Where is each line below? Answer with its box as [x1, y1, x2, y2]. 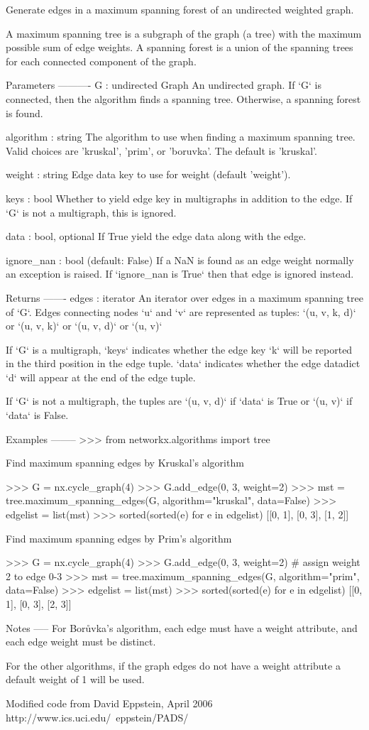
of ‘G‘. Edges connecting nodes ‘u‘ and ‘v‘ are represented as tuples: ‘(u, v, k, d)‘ [6, 304, 356, 319]
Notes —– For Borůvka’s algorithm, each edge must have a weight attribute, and [6, 620, 358, 635]
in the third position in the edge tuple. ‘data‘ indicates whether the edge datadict [6, 356, 360, 371]
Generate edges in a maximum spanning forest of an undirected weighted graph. [6, 2, 354, 16]
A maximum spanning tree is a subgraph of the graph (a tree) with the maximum [6, 26, 362, 40]
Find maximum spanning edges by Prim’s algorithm [6, 530, 232, 545]
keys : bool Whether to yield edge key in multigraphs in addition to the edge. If [6, 190, 353, 205]
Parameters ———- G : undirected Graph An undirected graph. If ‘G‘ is [6, 77, 322, 92]
